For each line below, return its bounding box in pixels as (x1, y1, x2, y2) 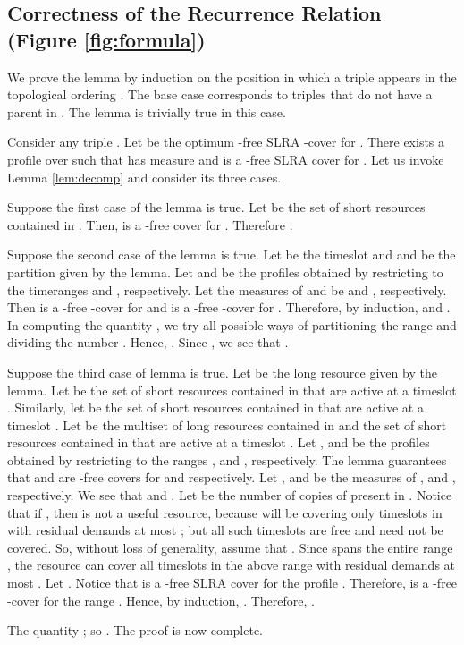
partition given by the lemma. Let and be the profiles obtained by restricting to (7, 262, 443, 281)
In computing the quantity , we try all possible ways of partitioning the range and (7, 315, 457, 334)
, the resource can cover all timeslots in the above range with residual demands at (7, 556, 456, 574)
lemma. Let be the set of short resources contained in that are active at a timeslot (7, 380, 457, 399)
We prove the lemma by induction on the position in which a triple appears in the (7, 67, 457, 86)
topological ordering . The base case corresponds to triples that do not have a (7, 85, 433, 104)
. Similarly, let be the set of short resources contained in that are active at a (7, 398, 424, 417)
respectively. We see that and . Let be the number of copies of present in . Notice (7, 486, 452, 505)
